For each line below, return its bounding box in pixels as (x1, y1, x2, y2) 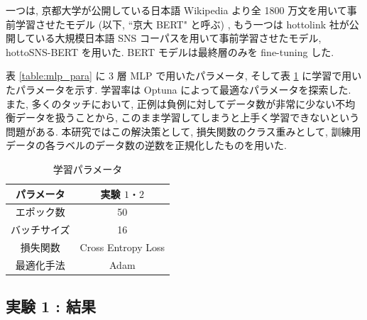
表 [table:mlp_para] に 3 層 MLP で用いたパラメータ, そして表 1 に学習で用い (6, 68, 362, 83)
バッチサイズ (11, 222, 70, 237)
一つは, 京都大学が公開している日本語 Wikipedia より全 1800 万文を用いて (6, 3, 347, 17)
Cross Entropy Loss (80, 240, 165, 255)
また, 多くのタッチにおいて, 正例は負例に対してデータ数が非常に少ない (6, 96, 336, 111)
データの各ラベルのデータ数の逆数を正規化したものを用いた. (6, 138, 287, 153)
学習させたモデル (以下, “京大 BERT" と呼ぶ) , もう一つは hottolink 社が (15, 16, 349, 31)
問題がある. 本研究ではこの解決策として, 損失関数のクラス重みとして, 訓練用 (6, 123, 361, 138)
